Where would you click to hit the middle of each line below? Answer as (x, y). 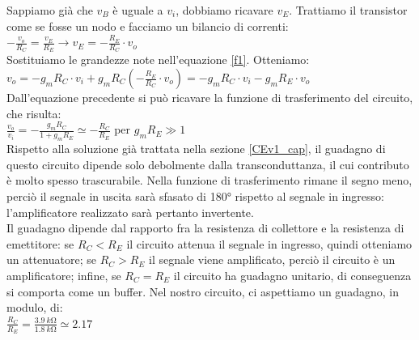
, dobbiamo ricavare (224, 10)
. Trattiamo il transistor (348, 10)
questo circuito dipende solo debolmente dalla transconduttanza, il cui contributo (208, 164)
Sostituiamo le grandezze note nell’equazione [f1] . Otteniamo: (158, 59)
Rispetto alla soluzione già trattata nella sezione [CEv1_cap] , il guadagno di (196, 149)
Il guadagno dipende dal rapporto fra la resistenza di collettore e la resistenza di (205, 228)
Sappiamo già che (50, 10)
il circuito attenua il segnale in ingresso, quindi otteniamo (269, 243)
